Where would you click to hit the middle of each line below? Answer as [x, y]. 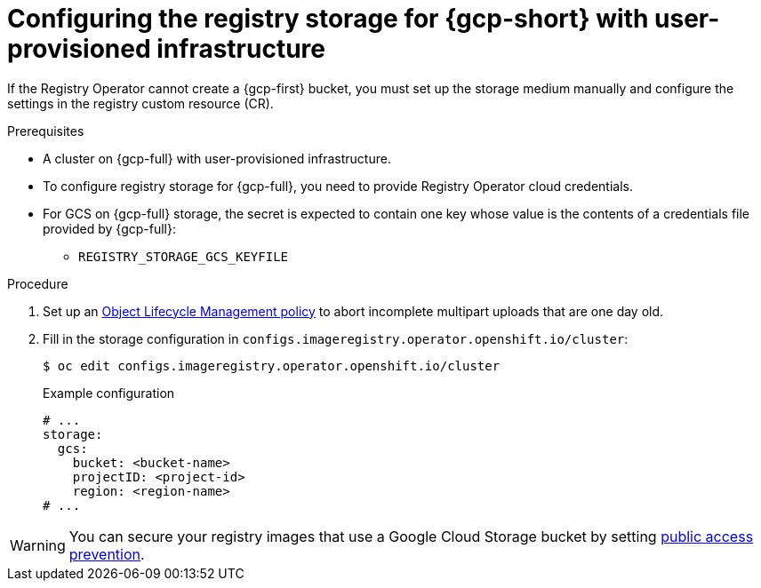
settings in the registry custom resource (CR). [140, 103]
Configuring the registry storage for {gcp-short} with [328, 19]
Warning [38, 545]
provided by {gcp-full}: [109, 228]
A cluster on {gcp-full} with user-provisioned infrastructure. [217, 158]
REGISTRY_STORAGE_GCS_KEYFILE [184, 256]
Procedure [38, 283]
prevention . [107, 554]
